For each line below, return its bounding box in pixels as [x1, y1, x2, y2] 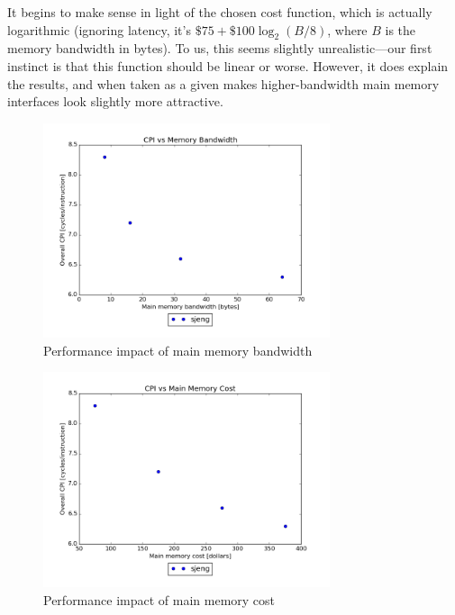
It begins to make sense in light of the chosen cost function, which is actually [7, 3, 432, 21]
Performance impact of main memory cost [43, 590, 276, 609]
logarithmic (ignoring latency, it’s [7, 20, 191, 39]
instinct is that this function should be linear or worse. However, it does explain [7, 56, 449, 75]
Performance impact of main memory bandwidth [43, 340, 313, 359]
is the [385, 20, 416, 39]
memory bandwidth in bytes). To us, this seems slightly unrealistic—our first [7, 39, 432, 58]
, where [327, 20, 368, 39]
